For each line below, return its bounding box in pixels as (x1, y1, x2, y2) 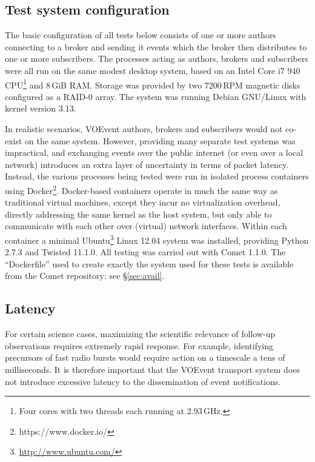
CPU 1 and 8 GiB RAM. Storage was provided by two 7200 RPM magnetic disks (5, 76, 300, 91)
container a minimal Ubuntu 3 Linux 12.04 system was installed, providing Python (5, 232, 309, 246)
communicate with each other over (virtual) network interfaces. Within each (5, 219, 287, 232)
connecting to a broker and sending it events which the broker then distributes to (5, 40, 307, 53)
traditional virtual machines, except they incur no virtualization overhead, (5, 196, 280, 209)
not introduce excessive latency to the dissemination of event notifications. (5, 375, 281, 387)
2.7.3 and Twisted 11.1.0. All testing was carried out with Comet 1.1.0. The (5, 246, 286, 258)
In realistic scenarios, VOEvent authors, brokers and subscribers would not (5, 122, 283, 135)
